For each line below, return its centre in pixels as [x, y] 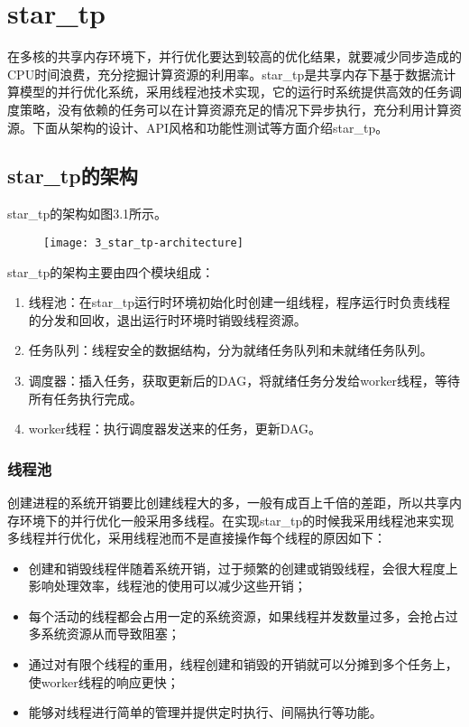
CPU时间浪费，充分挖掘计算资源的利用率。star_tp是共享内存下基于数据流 [225, 74]
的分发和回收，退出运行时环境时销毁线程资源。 [167, 319]
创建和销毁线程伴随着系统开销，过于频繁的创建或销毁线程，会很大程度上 [243, 568]
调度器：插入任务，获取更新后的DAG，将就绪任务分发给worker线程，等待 [244, 380]
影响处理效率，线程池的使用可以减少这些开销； [167, 586]
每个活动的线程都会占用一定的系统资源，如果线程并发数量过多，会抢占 [237, 615]
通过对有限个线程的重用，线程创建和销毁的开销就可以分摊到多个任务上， [243, 664]
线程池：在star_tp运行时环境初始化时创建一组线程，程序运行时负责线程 [239, 302]
